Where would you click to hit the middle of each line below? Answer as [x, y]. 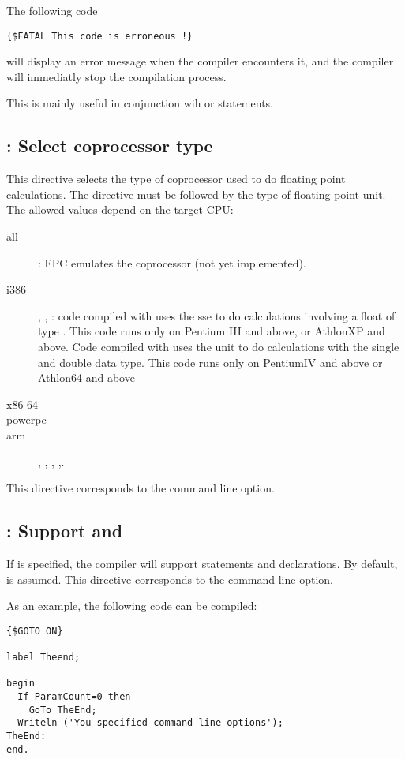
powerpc [26, 419]
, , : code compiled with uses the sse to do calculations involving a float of [217, 315]
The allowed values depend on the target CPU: [120, 209]
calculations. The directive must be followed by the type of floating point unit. [196, 194]
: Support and [65, 531]
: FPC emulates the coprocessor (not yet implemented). [172, 262]
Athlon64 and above [86, 378]
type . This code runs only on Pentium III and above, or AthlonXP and [212, 331]
